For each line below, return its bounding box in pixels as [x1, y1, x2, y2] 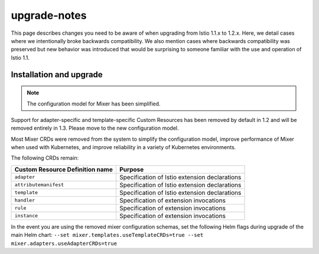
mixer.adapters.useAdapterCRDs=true [11, 240, 118, 247]
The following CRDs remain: [11, 154, 79, 161]
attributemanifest [14, 182, 64, 188]
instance [14, 213, 38, 219]
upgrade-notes [11, 9, 87, 22]
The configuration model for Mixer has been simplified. [27, 100, 161, 107]
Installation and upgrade [11, 70, 103, 80]
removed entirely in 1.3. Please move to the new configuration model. [11, 124, 179, 132]
